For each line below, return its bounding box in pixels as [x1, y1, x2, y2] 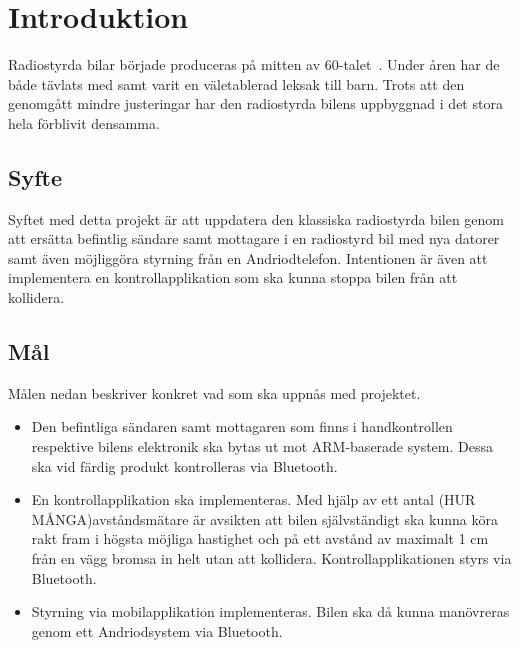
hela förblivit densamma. [8, 112, 160, 133]
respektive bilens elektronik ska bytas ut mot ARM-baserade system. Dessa [31, 436, 493, 457]
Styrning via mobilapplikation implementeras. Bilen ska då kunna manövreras [31, 601, 510, 622]
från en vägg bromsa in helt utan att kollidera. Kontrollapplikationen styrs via [31, 548, 512, 569]
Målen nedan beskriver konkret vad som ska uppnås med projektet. [8, 382, 421, 403]
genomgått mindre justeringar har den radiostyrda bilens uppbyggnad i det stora [8, 93, 503, 114]
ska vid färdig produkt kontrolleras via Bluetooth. [31, 455, 338, 476]
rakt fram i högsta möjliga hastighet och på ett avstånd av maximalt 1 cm [31, 528, 489, 549]
